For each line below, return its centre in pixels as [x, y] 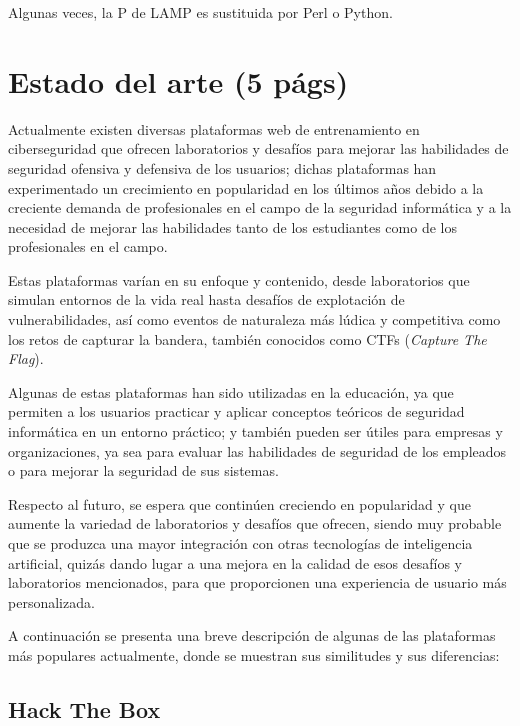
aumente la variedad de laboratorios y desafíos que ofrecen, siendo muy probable [255, 523]
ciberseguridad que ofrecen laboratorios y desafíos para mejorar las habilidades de [258, 148]
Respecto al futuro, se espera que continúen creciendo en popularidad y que [239, 503]
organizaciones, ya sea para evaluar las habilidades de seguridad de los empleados [257, 450]
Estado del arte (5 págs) [178, 80]
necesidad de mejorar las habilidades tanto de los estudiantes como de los [232, 226]
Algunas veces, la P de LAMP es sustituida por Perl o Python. [200, 12]
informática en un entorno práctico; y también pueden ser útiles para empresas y [255, 431]
